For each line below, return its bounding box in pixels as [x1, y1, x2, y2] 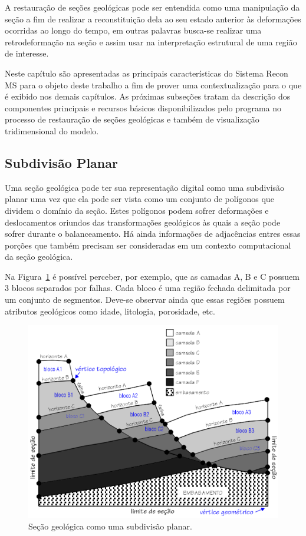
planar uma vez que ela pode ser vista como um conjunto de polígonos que [5, 193, 274, 205]
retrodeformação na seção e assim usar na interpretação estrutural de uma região [5, 35, 297, 48]
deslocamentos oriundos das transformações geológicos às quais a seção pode [5, 216, 281, 228]
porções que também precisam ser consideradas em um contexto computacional [5, 239, 291, 251]
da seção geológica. [5, 250, 73, 263]
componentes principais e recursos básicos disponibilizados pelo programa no [5, 101, 282, 114]
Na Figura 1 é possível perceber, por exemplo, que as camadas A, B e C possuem [5, 270, 300, 282]
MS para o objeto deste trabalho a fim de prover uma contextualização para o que [5, 78, 302, 91]
